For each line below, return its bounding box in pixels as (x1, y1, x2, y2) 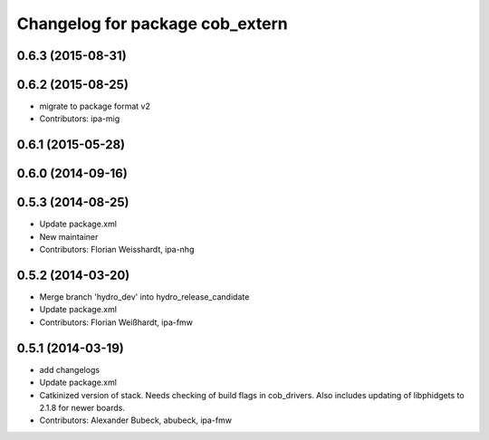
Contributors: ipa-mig (39, 113, 120, 124)
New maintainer (39, 231, 99, 242)
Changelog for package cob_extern (16, 14, 289, 33)
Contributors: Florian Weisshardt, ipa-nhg (39, 244, 195, 255)
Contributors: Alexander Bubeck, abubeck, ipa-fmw (39, 415, 233, 426)
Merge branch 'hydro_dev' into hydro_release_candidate (39, 292, 250, 302)
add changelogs (39, 364, 100, 375)
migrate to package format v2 (39, 100, 151, 112)
